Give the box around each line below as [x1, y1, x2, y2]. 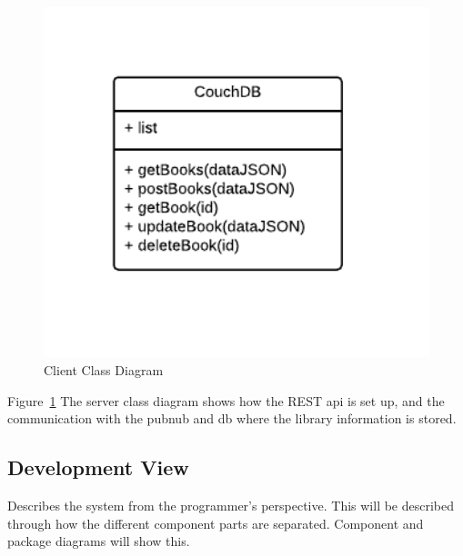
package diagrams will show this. [7, 531, 190, 551]
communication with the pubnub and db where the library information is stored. [7, 409, 457, 428]
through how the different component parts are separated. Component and [7, 513, 424, 532]
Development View [7, 453, 189, 482]
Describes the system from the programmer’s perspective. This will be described [7, 496, 455, 515]
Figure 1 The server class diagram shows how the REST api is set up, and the [7, 391, 445, 410]
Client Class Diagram [44, 361, 164, 380]
